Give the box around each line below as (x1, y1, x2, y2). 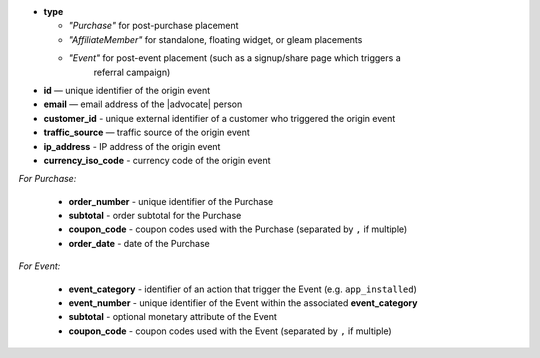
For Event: (18, 260, 61, 272)
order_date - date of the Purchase (68, 237, 210, 249)
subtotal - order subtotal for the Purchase (68, 210, 242, 222)
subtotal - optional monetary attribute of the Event (68, 311, 277, 323)
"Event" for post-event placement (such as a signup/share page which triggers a (68, 52, 401, 64)
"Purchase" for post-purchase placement (68, 20, 239, 32)
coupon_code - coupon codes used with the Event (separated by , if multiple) (68, 325, 392, 337)
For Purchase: (18, 173, 77, 185)
